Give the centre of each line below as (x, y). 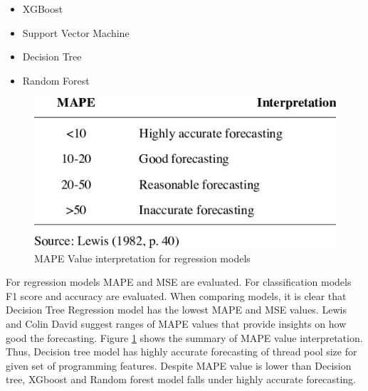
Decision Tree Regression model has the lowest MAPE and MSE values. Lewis (176, 310)
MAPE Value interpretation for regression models (142, 258)
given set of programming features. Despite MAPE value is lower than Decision (179, 365)
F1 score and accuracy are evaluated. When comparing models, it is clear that (176, 295)
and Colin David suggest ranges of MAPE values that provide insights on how (176, 323)
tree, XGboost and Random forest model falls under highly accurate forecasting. (181, 379)
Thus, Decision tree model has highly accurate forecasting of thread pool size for (182, 352)
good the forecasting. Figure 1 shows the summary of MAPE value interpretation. (184, 337)
